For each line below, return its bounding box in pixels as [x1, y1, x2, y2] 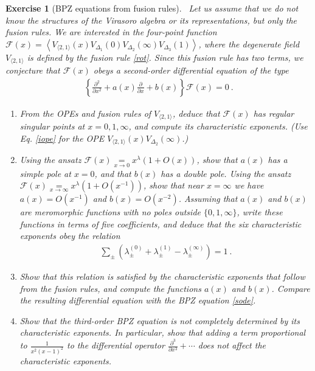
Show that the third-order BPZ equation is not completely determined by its [19, 314, 300, 327]
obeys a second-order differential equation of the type [93, 64, 289, 77]
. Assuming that [178, 192, 238, 205]
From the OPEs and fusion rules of [19, 106, 151, 119]
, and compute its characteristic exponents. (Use [128, 120, 308, 133]
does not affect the [198, 339, 266, 352]
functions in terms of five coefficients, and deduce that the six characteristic [19, 217, 302, 230]
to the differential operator [67, 339, 165, 352]
